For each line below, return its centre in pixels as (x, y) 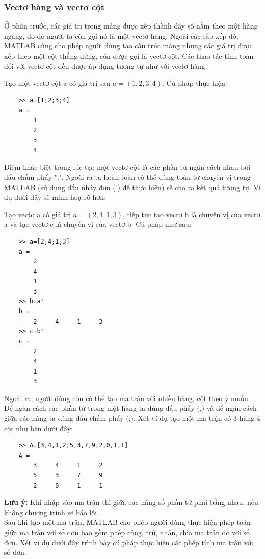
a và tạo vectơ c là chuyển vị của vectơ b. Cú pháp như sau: (98, 224)
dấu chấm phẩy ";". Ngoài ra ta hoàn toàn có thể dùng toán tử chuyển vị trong (127, 177)
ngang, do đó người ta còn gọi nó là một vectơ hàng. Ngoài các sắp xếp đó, (121, 35)
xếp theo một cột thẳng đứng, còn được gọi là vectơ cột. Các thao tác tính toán (129, 56)
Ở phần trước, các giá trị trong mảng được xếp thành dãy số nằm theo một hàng (131, 26)
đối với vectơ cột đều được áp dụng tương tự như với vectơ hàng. (106, 65)
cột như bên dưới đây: (38, 428)
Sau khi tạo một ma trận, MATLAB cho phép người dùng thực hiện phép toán (127, 522)
